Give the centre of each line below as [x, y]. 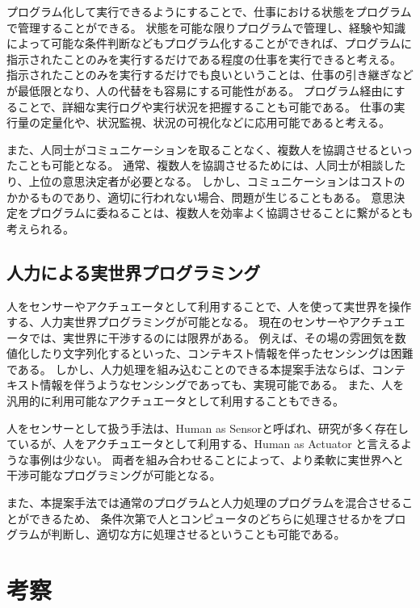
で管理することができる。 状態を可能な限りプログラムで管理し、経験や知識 [206, 27]
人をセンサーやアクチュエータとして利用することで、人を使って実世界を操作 [209, 306]
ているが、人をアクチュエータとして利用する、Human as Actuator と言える [204, 444]
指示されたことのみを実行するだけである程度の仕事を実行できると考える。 [204, 59]
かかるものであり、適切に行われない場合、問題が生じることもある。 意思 [200, 197]
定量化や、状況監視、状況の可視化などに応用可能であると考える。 [215, 122]
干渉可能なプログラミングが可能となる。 [114, 475]
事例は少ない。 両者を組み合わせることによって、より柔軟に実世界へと [216, 459]
